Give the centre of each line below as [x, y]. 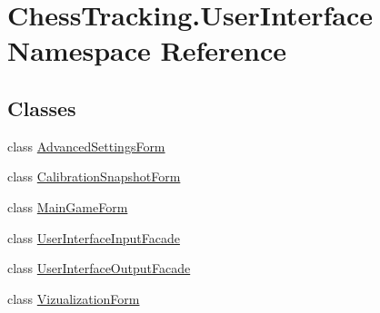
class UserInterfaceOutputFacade [99, 268]
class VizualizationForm [74, 298]
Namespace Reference [147, 50]
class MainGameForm [68, 206]
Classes [42, 108]
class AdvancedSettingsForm [86, 146]
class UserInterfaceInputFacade [94, 237]
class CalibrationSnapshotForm [94, 176]
